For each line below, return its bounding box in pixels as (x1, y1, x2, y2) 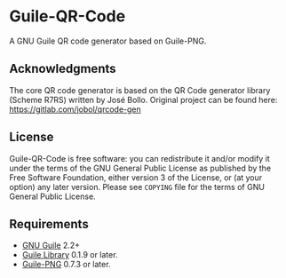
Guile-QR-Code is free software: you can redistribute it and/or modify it (9, 153, 271, 163)
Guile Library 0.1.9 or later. (21, 250, 118, 260)
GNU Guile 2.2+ (21, 240, 81, 250)
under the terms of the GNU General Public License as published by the (9, 163, 272, 173)
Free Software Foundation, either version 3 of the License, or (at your (9, 171, 263, 183)
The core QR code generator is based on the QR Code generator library (9, 84, 271, 95)
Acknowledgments (9, 61, 117, 76)
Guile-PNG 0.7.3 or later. (21, 259, 111, 270)
